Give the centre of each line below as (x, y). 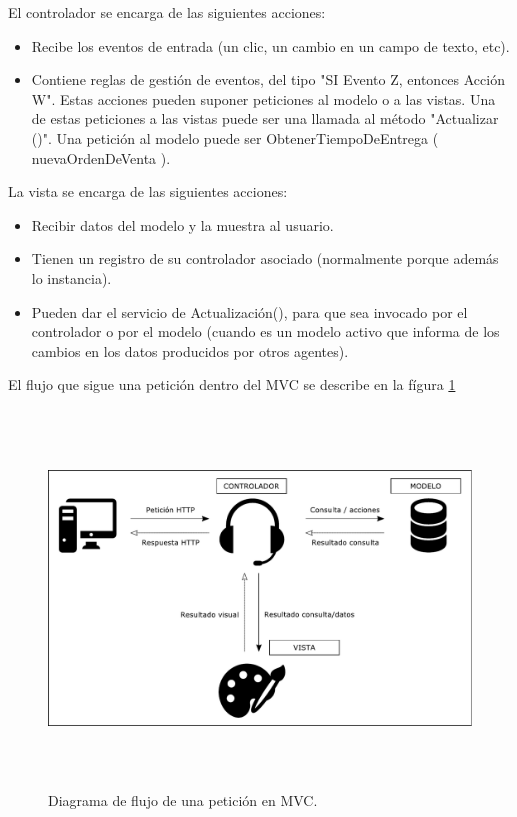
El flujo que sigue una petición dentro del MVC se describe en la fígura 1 (232, 384)
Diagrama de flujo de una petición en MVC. (183, 800)
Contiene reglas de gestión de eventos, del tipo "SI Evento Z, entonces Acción (268, 79)
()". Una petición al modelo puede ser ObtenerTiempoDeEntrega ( (235, 137)
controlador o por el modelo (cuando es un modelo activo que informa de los (265, 331)
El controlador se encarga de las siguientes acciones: (167, 12)
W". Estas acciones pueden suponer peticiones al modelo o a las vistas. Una (263, 98)
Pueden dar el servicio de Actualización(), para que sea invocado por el (249, 311)
